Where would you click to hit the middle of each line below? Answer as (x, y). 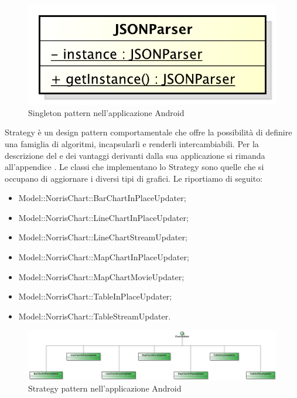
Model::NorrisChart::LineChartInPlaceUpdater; (103, 217)
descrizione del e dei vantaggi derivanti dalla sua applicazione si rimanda (135, 155)
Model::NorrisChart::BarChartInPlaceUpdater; (102, 198)
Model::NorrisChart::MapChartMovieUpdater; (101, 276)
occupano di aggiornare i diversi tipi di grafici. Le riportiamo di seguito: (134, 178)
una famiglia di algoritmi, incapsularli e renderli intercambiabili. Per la (132, 143)
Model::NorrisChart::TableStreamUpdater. (95, 316)
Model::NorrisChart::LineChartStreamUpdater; (103, 237)
